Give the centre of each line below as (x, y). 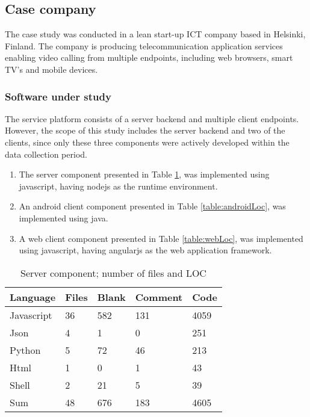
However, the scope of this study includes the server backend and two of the (145, 130)
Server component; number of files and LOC (113, 273)
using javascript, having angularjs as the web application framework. (145, 250)
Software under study (58, 96)
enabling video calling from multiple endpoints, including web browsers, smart (149, 57)
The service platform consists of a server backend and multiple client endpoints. (152, 118)
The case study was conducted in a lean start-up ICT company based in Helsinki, (155, 34)
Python (25, 350)
